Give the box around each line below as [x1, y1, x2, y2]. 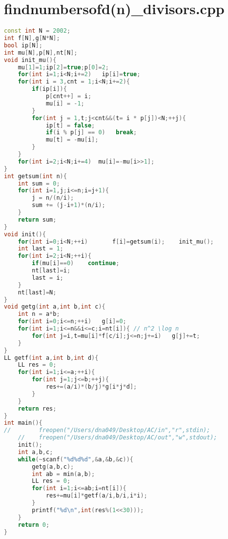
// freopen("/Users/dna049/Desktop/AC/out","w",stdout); [18, 434, 217, 441]
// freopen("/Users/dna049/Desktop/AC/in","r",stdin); [4, 427, 210, 434]
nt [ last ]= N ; [18, 289, 57, 296]
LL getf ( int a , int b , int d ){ [4, 354, 99, 361]
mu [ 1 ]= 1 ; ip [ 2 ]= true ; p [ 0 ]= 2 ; [18, 63, 109, 71]
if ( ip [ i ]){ [32, 85, 67, 93]
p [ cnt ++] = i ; [45, 93, 92, 100]
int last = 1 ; [18, 245, 63, 252]
